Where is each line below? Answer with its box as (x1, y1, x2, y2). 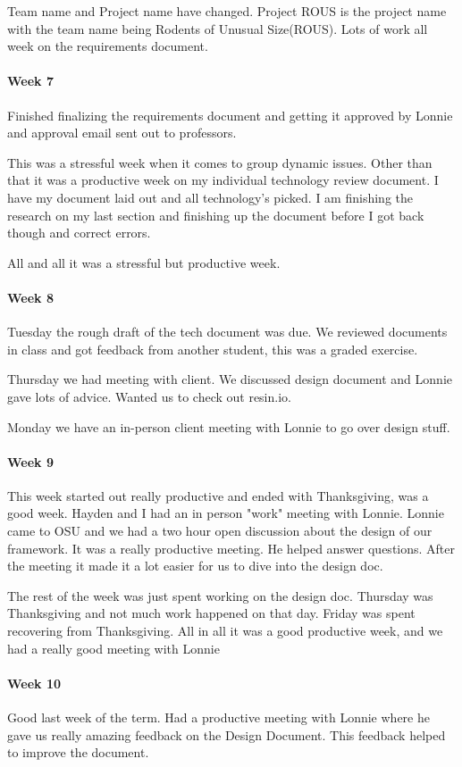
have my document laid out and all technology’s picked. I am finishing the (7, 188, 413, 206)
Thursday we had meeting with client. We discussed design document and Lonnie (7, 370, 452, 388)
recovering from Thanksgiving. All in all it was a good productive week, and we (7, 621, 443, 640)
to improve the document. (7, 743, 149, 762)
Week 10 (7, 673, 62, 692)
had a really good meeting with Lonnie (7, 638, 220, 657)
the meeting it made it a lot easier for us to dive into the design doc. (7, 556, 383, 575)
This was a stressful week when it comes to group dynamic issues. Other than (7, 153, 433, 171)
